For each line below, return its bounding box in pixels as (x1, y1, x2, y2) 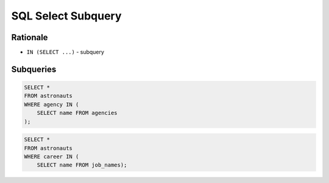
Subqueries (11, 64, 57, 74)
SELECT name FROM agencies (37, 109, 118, 117)
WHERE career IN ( (24, 153, 79, 160)
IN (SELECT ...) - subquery (26, 49, 105, 56)
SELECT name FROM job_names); (37, 162, 127, 168)
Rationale (11, 32, 48, 43)
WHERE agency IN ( (24, 101, 79, 108)
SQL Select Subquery (11, 9, 122, 22)
